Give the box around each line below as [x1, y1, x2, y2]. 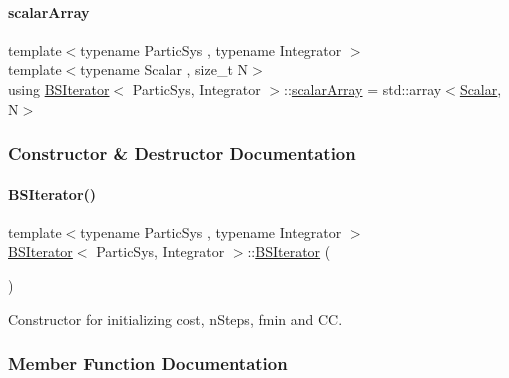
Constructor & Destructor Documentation [8, 141, 356, 166]
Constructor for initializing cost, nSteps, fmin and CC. [8, 308, 343, 329]
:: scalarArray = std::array [284, 78, 442, 99]
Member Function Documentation [8, 351, 288, 376]
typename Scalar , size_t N [80, 59, 249, 80]
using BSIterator [8, 78, 110, 99]
